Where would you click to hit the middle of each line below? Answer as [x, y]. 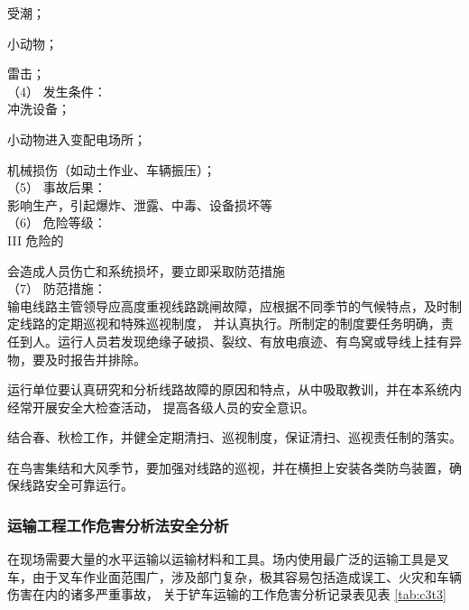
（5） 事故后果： [57, 187]
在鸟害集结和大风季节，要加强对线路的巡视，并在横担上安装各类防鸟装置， [228, 467]
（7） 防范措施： [57, 288]
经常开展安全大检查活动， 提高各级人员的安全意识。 [161, 407]
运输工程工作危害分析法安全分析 [118, 525]
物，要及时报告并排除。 [77, 359]
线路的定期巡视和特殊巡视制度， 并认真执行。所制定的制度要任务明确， [230, 323]
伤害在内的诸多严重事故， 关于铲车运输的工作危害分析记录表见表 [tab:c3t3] [227, 594]
